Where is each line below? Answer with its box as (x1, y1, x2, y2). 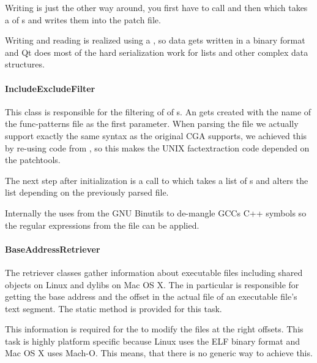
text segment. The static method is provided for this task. (5, 302, 222, 315)
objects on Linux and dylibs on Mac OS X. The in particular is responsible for (5, 278, 299, 291)
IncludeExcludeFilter (5, 82, 95, 94)
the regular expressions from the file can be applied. (5, 218, 200, 231)
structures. (5, 58, 45, 71)
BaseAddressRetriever (5, 242, 100, 255)
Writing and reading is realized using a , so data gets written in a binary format (5, 34, 305, 47)
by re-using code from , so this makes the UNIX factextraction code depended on (5, 141, 310, 154)
